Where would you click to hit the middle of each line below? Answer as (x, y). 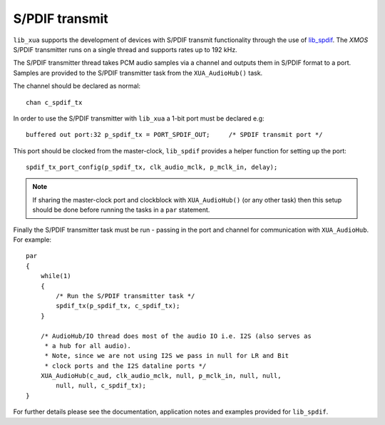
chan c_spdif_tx (54, 102)
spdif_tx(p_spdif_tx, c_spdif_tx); (118, 306)
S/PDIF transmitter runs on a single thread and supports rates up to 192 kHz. (125, 49)
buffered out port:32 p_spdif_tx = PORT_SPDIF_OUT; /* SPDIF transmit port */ (174, 135)
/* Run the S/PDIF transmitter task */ (125, 296)
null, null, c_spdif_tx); (101, 386)
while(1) (56, 276)
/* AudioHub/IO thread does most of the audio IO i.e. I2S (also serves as (176, 336)
